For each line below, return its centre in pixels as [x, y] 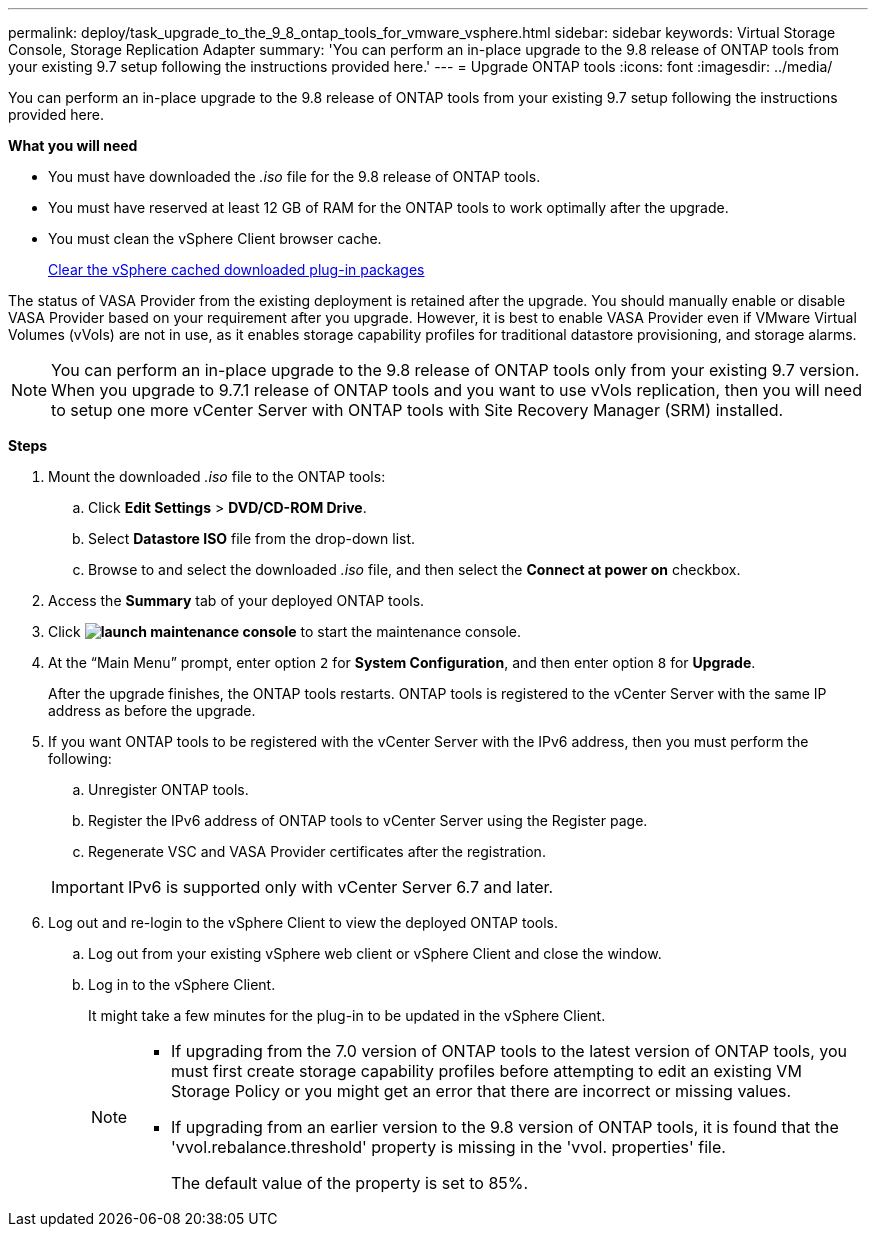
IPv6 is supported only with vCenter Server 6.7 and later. [340, 887]
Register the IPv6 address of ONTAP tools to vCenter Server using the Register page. [368, 820]
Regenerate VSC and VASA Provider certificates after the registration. [317, 851]
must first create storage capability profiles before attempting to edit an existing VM [486, 1071]
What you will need [73, 145]
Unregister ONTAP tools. [168, 789]
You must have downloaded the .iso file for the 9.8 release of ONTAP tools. [294, 176]
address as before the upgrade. [152, 710]
